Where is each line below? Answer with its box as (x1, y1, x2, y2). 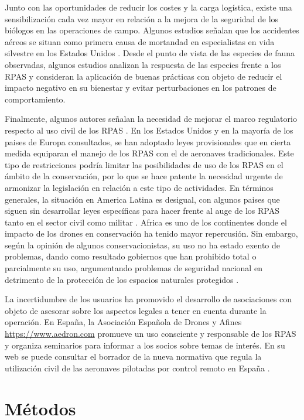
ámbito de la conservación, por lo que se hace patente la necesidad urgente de (5, 170, 283, 182)
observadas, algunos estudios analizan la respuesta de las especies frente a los (5, 58, 281, 70)
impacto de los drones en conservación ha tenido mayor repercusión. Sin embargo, (5, 227, 298, 240)
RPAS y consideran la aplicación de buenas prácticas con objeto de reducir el (5, 70, 282, 82)
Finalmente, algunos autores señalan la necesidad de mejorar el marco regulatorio (5, 112, 297, 125)
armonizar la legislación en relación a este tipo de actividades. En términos (5, 181, 274, 193)
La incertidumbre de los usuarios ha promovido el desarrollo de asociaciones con (5, 293, 292, 305)
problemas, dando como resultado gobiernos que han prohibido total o (5, 250, 257, 262)
